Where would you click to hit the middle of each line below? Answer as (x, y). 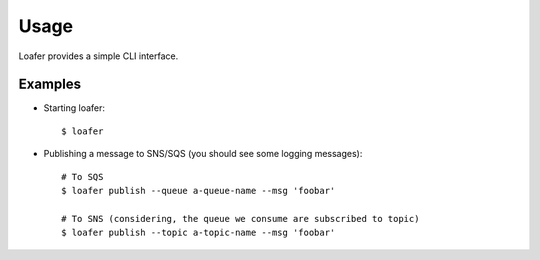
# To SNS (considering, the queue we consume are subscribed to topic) (240, 218)
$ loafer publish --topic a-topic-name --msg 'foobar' (198, 233)
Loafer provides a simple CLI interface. (98, 56)
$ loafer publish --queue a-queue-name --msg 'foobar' (198, 191)
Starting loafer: (74, 108)
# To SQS (82, 176)
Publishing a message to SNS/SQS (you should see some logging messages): (203, 154)
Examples (50, 84)
